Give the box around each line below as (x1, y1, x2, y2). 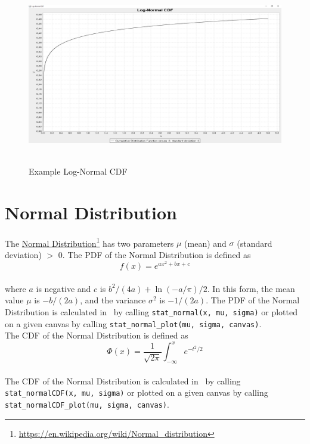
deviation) (5, 249, 42, 261)
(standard (237, 237, 272, 249)
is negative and (36, 282, 91, 294)
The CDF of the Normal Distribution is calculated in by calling (5, 374, 241, 387)
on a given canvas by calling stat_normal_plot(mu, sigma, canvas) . (5, 317, 262, 330)
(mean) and (184, 237, 227, 249)
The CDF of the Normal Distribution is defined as (5, 329, 188, 341)
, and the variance (80, 294, 146, 306)
